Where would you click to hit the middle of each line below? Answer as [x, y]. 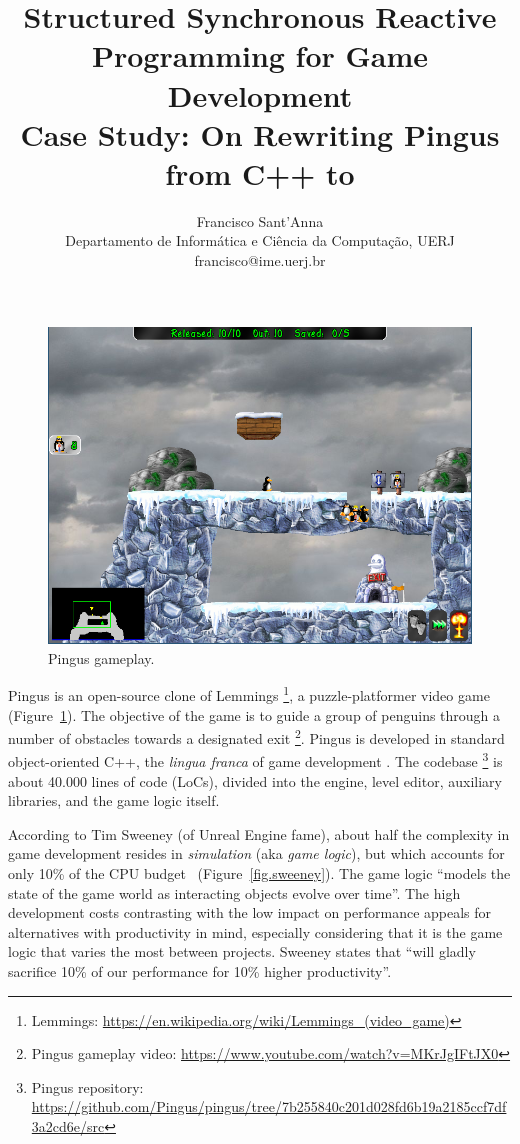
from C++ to [260, 172]
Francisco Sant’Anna [260, 220]
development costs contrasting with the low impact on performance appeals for [250, 912]
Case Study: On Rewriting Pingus [260, 133]
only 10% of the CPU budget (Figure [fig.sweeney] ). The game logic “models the [259, 873]
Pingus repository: [87, 1086]
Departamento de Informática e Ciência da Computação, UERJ [260, 240]
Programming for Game [260, 55]
